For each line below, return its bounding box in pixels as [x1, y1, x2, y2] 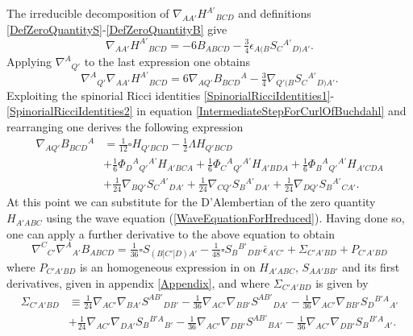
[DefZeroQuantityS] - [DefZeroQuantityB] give [6, 20, 227, 37]
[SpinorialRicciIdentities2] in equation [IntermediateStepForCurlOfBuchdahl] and [6, 102, 407, 119]
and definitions [238, 5, 311, 21]
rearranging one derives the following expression [6, 118, 244, 135]
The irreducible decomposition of [6, 5, 169, 21]
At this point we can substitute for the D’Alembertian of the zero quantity [6, 193, 376, 210]
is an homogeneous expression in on [79, 258, 256, 275]
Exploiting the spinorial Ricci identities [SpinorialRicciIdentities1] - [6, 86, 335, 103]
